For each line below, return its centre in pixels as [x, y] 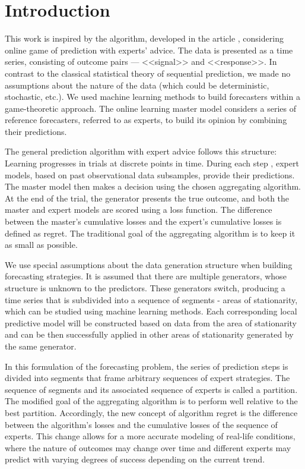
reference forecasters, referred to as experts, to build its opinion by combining [146, 120]
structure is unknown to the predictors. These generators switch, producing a [145, 288]
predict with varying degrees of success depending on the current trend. [135, 459]
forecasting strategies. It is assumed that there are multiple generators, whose [146, 276]
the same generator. [41, 346]
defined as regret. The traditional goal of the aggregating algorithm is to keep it [150, 233]
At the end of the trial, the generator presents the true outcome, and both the [147, 198]
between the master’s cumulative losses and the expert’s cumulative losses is [143, 221]
